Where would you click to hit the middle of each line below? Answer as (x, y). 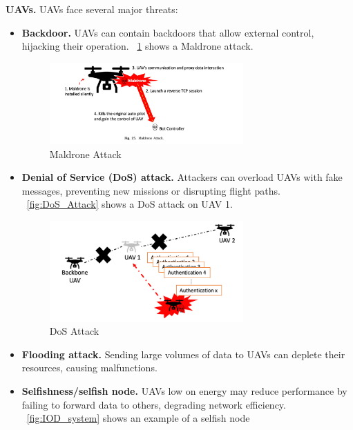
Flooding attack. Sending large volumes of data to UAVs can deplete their (183, 354)
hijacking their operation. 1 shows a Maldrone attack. (137, 46)
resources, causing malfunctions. (89, 368)
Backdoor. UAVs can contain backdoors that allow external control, (168, 32)
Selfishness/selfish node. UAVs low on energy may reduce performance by (184, 391)
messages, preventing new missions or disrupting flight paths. (151, 190)
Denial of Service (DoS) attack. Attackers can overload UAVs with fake (182, 177)
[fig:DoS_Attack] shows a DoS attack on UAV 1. (130, 204)
